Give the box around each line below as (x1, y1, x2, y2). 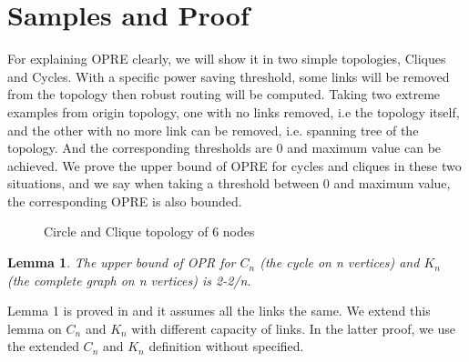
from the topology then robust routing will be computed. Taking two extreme (7, 85, 441, 104)
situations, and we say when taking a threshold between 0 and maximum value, (7, 174, 451, 193)
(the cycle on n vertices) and (260, 253, 420, 272)
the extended (7, 337, 79, 356)
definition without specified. (148, 337, 304, 356)
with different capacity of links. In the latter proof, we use (131, 318, 456, 337)
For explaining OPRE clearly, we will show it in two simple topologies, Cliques (7, 49, 446, 68)
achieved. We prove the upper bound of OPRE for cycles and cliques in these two (7, 156, 462, 175)
